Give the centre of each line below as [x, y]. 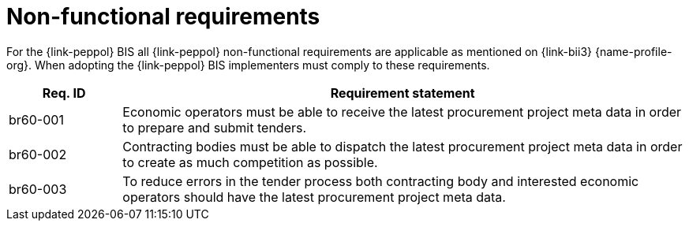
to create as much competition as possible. [250, 162]
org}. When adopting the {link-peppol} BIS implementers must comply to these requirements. [248, 65]
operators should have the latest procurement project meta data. [314, 197]
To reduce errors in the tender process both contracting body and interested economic [381, 181]
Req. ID [64, 93]
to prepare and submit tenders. [215, 127]
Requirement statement [403, 93]
